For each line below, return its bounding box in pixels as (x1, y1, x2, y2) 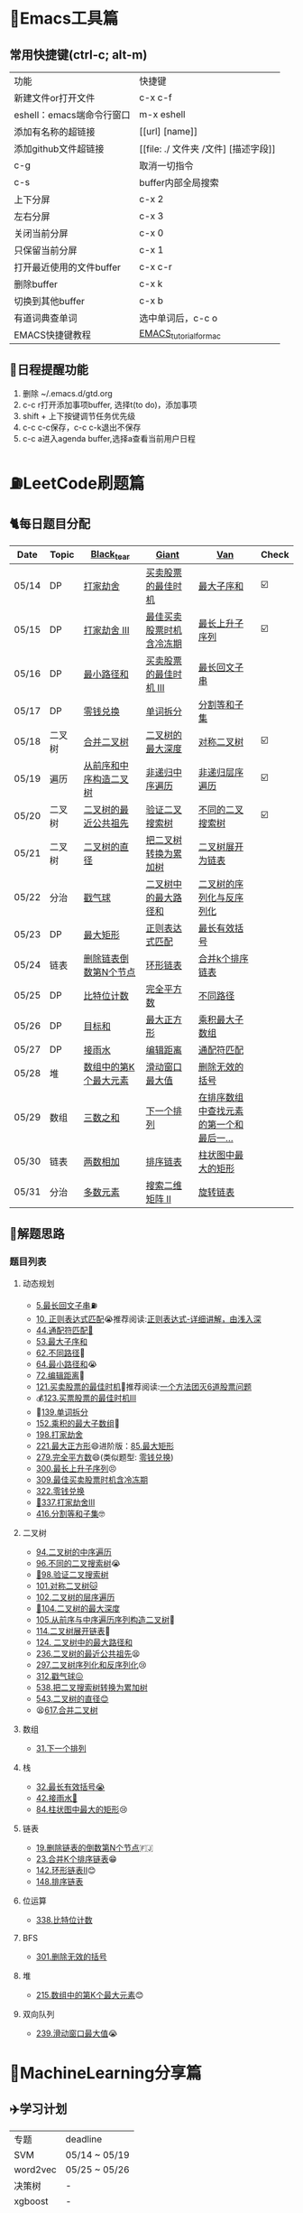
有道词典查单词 (14, 312, 78, 324)
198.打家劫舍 (35, 1428, 84, 1440)
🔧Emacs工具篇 (9, 8, 119, 29)
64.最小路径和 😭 (35, 1358, 97, 1369)
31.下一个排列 (35, 1743, 87, 1753)
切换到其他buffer (14, 295, 86, 307)
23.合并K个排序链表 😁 (35, 1853, 117, 1864)
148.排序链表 (35, 1875, 84, 1887)
